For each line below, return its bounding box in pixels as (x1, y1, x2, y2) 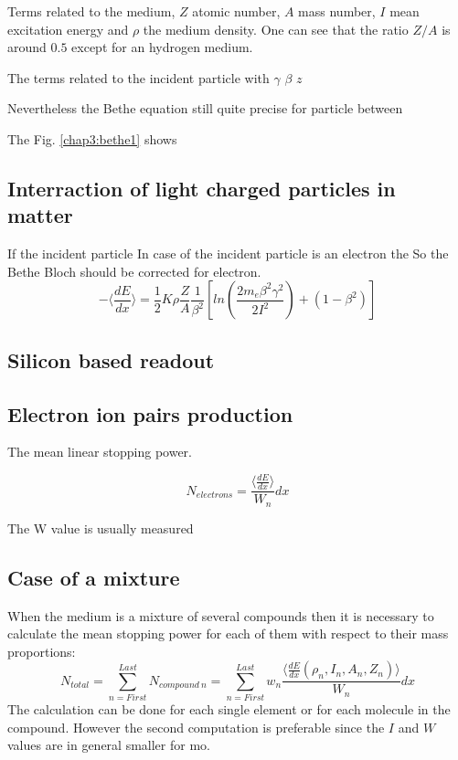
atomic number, (192, 2, 281, 20)
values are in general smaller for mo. (7, 735, 210, 755)
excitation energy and (7, 19, 129, 38)
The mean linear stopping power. (7, 442, 192, 461)
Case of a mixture (7, 563, 180, 591)
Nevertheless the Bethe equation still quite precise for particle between (7, 99, 403, 118)
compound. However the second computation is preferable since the (7, 717, 385, 736)
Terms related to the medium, (7, 2, 176, 20)
